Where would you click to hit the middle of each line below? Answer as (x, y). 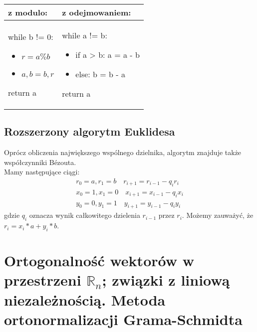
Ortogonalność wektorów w (99, 260)
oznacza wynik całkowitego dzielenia (85, 215)
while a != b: (85, 35)
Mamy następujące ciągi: (42, 172)
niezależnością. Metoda (85, 299)
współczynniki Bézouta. (40, 162)
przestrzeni (43, 280)
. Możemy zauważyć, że (218, 215)
